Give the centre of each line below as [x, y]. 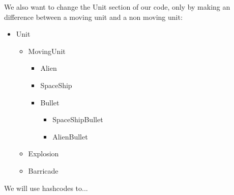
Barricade [43, 170]
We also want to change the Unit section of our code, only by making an [117, 7]
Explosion [43, 154]
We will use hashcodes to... [46, 188]
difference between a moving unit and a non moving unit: [93, 17]
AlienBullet [70, 136]
